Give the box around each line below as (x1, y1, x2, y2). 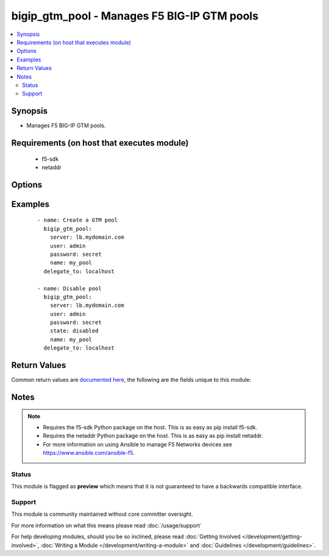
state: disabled (49, 328, 99, 334)
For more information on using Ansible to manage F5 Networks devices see (43, 440, 233, 448)
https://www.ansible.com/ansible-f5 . (43, 449, 135, 457)
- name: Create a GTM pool (37, 217, 118, 223)
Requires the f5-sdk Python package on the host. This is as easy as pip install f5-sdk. (43, 423, 258, 431)
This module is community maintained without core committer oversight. (11, 510, 193, 518)
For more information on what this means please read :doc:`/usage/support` (11, 521, 202, 529)
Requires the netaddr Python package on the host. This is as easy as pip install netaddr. (43, 432, 263, 440)
